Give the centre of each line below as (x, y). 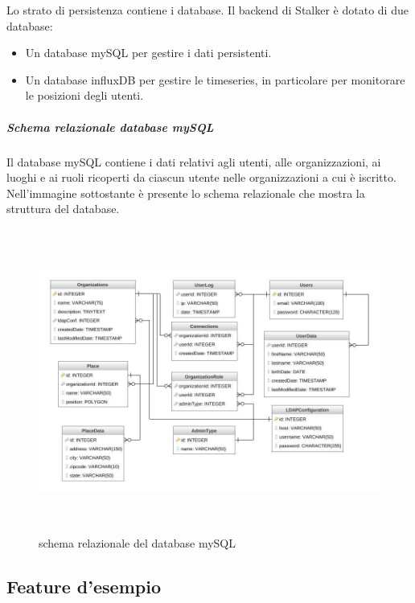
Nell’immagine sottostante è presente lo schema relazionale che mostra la (186, 193)
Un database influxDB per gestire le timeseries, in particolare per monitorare (215, 79)
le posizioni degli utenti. (84, 95)
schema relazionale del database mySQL (137, 543)
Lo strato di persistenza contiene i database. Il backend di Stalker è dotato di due (207, 10)
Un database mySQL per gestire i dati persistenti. (148, 53)
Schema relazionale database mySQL (110, 127)
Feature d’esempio (84, 587)
